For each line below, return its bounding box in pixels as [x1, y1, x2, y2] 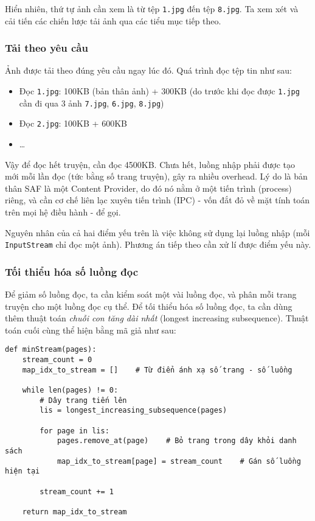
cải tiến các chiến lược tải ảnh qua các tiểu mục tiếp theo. [5, 14, 221, 27]
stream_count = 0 [22, 355, 92, 365]
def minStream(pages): [5, 345, 97, 354]
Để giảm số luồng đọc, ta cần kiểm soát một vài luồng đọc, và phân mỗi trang [5, 288, 297, 301]
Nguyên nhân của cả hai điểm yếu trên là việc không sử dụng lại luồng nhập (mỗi [5, 226, 310, 239]
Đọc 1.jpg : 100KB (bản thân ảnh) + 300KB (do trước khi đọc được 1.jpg [19, 85, 300, 97]
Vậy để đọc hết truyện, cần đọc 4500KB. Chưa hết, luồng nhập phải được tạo [5, 158, 296, 170]
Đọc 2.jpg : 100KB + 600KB [19, 117, 127, 130]
